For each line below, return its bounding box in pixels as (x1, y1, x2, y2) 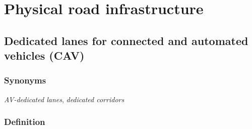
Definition (4, 115, 45, 128)
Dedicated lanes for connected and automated (4, 32, 248, 48)
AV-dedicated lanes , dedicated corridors (4, 94, 124, 104)
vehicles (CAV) (4, 48, 85, 63)
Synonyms (4, 74, 46, 87)
